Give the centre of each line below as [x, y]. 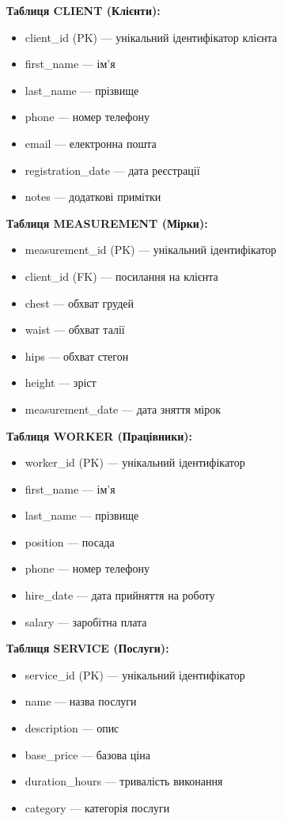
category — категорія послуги [97, 807]
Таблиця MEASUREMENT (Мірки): [107, 223]
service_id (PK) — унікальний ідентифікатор [135, 674]
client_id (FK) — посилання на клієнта [121, 276]
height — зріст [61, 382]
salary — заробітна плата [86, 621]
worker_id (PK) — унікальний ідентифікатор [135, 462]
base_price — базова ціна [87, 754]
